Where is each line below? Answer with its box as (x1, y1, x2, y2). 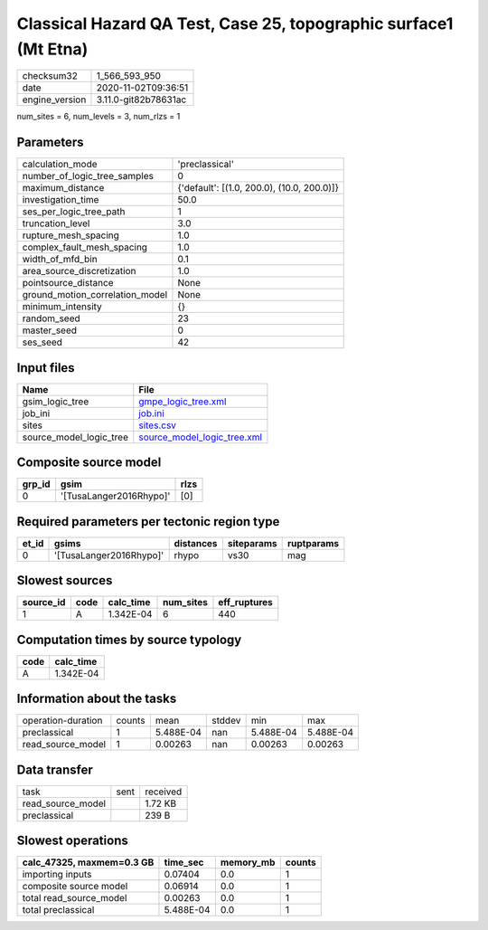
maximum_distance (22, 182, 105, 195)
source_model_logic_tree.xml (138, 431, 262, 443)
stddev (211, 715, 241, 727)
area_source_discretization (22, 265, 136, 278)
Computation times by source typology (16, 631, 242, 647)
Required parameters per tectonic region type (16, 514, 280, 529)
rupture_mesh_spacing (22, 229, 119, 242)
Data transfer (16, 762, 94, 777)
